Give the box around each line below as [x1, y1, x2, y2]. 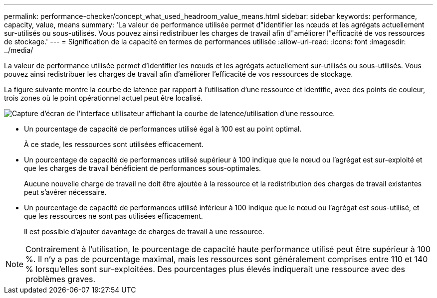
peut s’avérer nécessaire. [24, 188, 107, 196]
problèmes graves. [25, 274, 96, 284]
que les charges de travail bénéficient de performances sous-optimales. [24, 164, 261, 172]
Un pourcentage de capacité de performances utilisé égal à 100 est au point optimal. [24, 125, 302, 133]
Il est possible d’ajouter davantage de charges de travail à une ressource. [24, 227, 264, 236]
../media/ [4, 46, 33, 54]
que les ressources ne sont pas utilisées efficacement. [24, 212, 203, 220]
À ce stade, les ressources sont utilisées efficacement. [24, 140, 204, 149]
